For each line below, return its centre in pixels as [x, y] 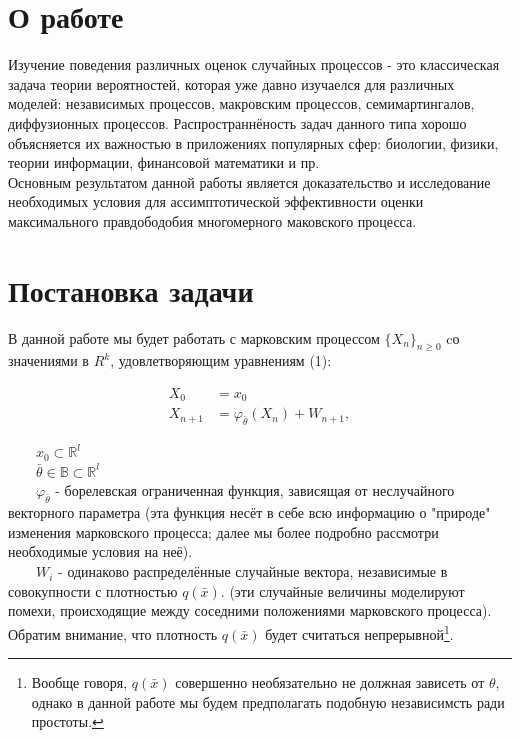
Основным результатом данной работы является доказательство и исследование [249, 181]
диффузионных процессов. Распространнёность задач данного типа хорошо [237, 122]
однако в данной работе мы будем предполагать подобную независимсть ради [268, 701]
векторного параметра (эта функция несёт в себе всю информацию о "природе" [249, 512]
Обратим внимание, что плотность [113, 633]
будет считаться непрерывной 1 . [359, 632]
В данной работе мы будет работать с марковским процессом [194, 337]
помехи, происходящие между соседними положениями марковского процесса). [250, 610]
